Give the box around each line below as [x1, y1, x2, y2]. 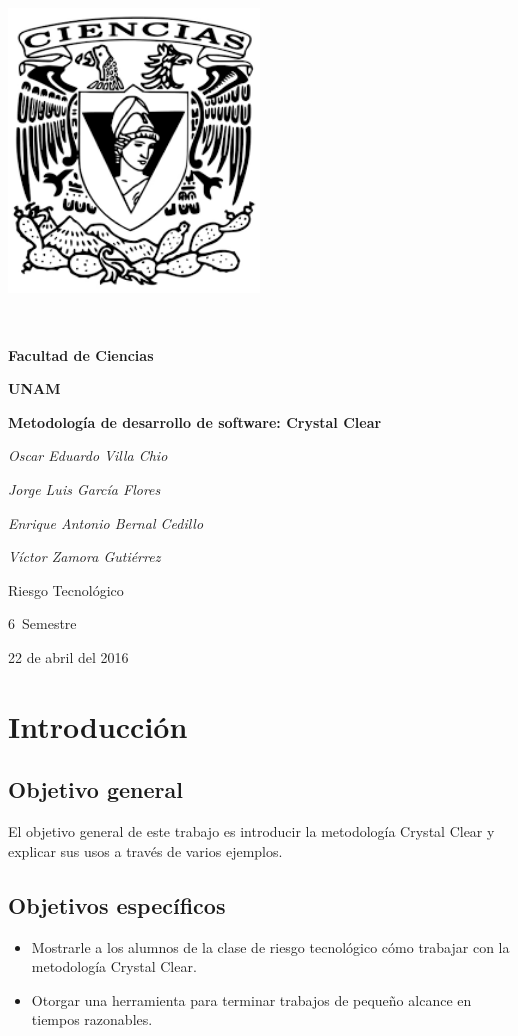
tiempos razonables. [31, 1009, 153, 1030]
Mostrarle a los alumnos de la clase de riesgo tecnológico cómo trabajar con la [31, 936, 510, 957]
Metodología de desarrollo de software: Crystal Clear [8, 411, 382, 432]
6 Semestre [8, 613, 77, 634]
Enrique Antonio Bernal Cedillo [8, 512, 204, 533]
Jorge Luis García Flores [8, 479, 161, 499]
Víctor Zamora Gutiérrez [8, 546, 161, 567]
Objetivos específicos [8, 889, 226, 920]
